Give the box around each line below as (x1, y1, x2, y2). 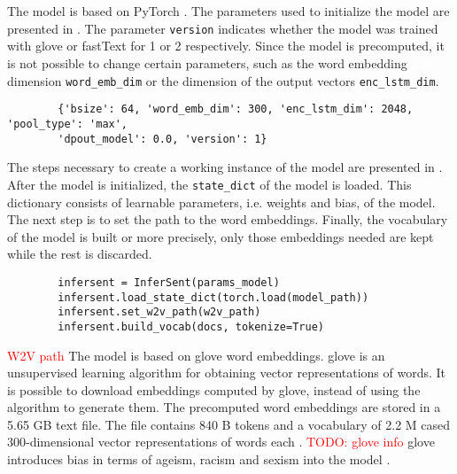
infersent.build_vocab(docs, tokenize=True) (58, 320, 324, 333)
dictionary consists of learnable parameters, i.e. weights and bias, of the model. (7, 192, 436, 211)
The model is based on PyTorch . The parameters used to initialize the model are (7, 2, 450, 20)
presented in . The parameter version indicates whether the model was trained (7, 19, 438, 37)
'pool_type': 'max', (7, 117, 128, 130)
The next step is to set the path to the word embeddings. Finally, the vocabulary (7, 210, 448, 229)
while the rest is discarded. (7, 245, 152, 263)
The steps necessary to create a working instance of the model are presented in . (7, 158, 443, 176)
